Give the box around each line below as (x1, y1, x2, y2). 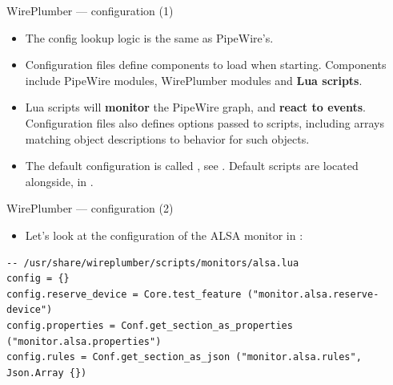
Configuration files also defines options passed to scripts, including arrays (25, 114, 384, 131)
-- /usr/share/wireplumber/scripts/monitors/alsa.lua (6, 257, 299, 269)
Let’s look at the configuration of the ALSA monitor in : (25, 226, 303, 243)
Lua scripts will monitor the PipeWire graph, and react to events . (25, 99, 366, 115)
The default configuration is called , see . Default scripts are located (25, 157, 359, 174)
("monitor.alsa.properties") (6, 335, 162, 347)
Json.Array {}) (6, 367, 87, 379)
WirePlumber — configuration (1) (6, 2, 174, 18)
